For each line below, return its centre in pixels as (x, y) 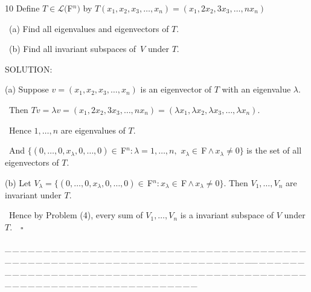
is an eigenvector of (176, 89)
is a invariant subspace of (227, 215)
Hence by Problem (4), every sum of (76, 215)
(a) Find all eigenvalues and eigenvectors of (89, 28)
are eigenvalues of (93, 130)
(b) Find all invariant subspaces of (72, 49)
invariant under (33, 194)
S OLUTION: (29, 69)
